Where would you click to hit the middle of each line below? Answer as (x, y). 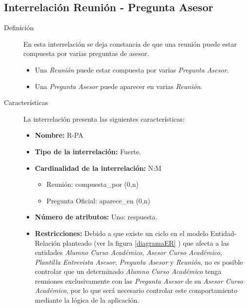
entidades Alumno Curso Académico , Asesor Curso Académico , (128, 252)
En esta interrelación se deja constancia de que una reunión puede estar (130, 44)
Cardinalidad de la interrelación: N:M (98, 168)
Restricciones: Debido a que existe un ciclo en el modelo (122, 233)
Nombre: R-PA (59, 135)
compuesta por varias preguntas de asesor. (86, 53)
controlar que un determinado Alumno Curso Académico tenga (128, 271)
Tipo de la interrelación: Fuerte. (88, 151)
